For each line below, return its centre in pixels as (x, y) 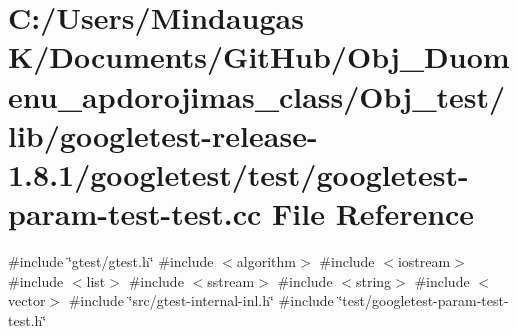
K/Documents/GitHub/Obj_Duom (259, 56)
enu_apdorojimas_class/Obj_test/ (257, 95)
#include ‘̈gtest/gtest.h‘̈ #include (111, 261)
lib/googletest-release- (163, 134)
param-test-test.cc (135, 213)
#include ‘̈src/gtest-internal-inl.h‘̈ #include (201, 300)
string (373, 280)
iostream (424, 261)
